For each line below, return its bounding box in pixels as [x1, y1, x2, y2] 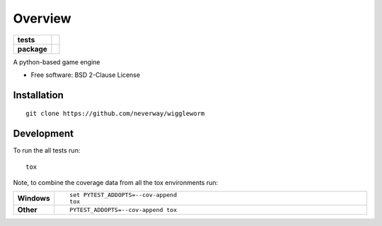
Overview [13, 11, 71, 26]
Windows [17, 194, 50, 203]
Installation [13, 89, 64, 101]
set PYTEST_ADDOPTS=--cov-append [69, 191, 177, 199]
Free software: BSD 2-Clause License [30, 71, 141, 79]
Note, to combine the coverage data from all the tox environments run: [13, 179, 219, 187]
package [17, 44, 47, 54]
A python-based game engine [13, 57, 100, 66]
